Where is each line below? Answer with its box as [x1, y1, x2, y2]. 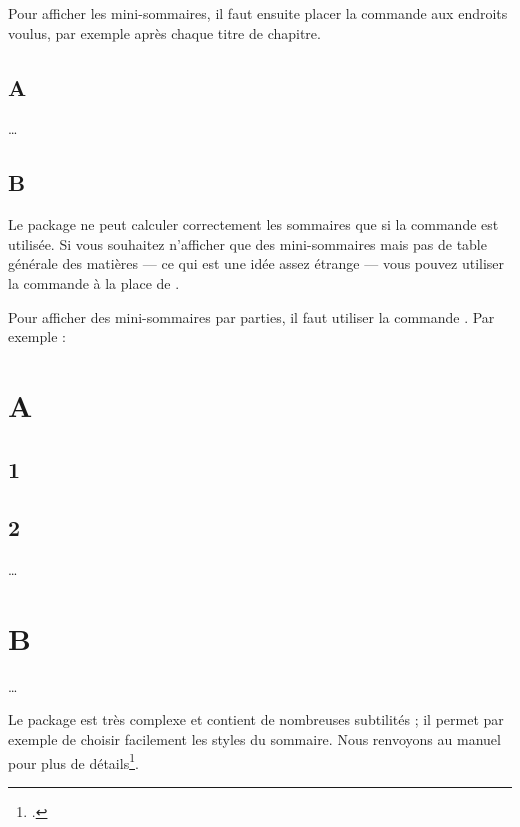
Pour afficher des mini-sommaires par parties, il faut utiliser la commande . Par [8, 306, 495, 327]
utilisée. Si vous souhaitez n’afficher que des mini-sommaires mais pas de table [8, 233, 487, 254]
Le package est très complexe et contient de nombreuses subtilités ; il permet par [8, 709, 504, 730]
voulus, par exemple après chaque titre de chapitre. [8, 22, 321, 43]
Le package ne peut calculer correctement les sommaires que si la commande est [8, 214, 499, 235]
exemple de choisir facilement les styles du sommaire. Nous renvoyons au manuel [8, 729, 501, 750]
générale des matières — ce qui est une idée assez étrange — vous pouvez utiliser [8, 253, 505, 274]
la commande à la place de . [8, 272, 180, 293]
